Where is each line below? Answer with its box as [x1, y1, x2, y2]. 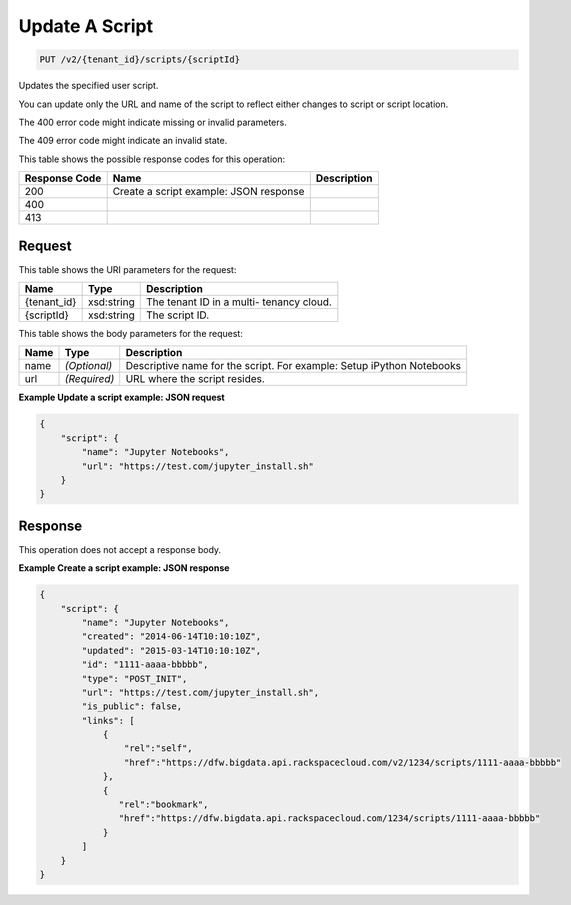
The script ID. [145, 308, 210, 322]
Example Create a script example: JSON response [18, 562, 230, 574]
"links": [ [81, 715, 135, 726]
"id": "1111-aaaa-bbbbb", [81, 659, 209, 670]
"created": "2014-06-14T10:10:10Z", [81, 631, 262, 642]
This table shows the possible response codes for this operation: [18, 153, 286, 165]
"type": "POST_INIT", [81, 673, 188, 684]
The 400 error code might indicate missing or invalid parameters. [18, 116, 287, 128]
